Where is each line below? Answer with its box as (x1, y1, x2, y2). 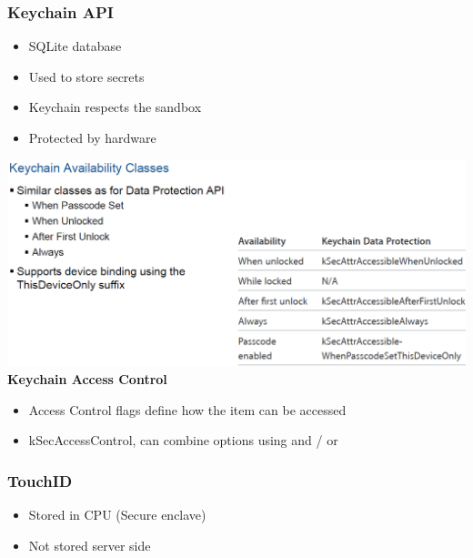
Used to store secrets (28, 66, 145, 86)
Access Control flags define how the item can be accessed (28, 400, 347, 419)
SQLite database (28, 36, 122, 56)
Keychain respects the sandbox (28, 97, 202, 117)
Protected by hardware (28, 128, 156, 147)
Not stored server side (28, 535, 151, 554)
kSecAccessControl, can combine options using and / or (28, 431, 338, 450)
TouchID (7, 469, 73, 492)
